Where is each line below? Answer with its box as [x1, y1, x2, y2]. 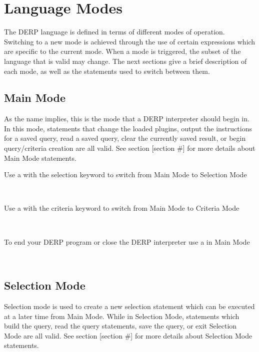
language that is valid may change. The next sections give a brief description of [4, 55, 247, 66]
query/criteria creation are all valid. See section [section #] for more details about [4, 143, 255, 153]
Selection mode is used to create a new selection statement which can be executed [4, 301, 255, 312]
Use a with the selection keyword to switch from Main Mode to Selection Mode [4, 169, 247, 180]
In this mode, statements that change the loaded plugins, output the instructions [4, 123, 252, 133]
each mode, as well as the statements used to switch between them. [4, 65, 210, 76]
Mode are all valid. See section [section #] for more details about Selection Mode [4, 330, 252, 341]
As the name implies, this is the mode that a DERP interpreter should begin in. [4, 113, 249, 124]
